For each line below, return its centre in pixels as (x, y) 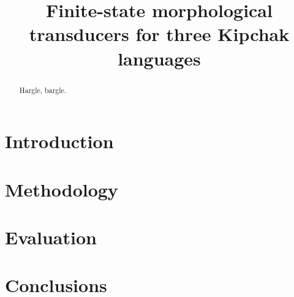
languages (159, 58)
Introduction (59, 141)
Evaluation (51, 237)
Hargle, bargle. (43, 90)
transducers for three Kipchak (159, 34)
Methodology (62, 189)
